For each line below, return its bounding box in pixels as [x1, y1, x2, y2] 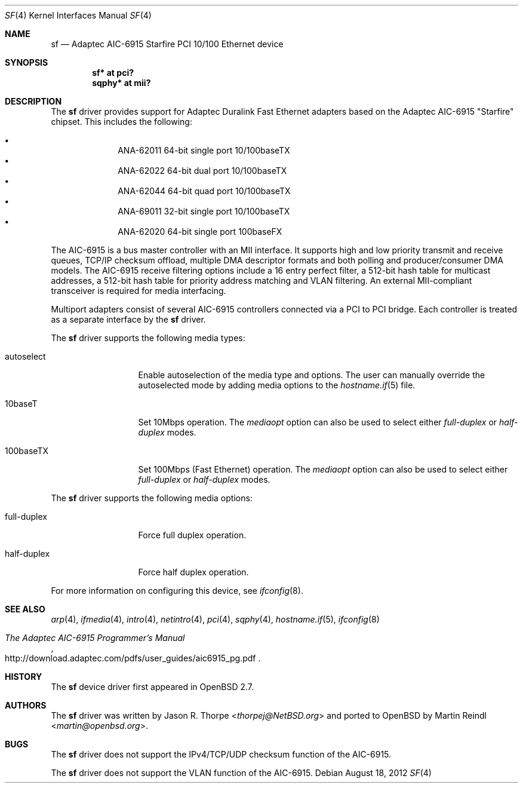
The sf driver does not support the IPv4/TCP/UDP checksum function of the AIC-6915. [51, 749, 392, 759]
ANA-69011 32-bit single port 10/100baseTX [118, 206, 290, 216]
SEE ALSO [5, 604, 45, 614]
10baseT [5, 398, 38, 409]
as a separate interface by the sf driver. [51, 314, 206, 324]
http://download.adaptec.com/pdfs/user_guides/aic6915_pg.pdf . [5, 653, 261, 663]
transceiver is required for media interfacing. [51, 286, 226, 296]
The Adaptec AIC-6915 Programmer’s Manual [5, 633, 185, 643]
